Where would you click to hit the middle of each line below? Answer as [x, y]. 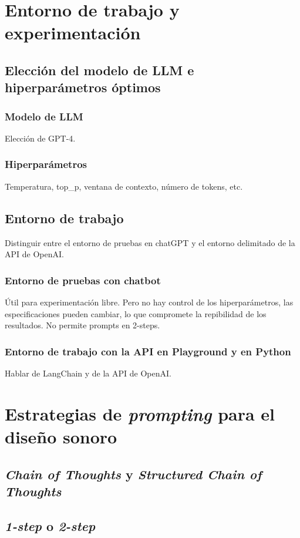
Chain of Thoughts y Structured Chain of [133, 474]
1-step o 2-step [50, 525]
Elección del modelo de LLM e [100, 70]
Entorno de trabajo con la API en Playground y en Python [148, 351]
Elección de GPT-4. [40, 138]
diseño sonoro [61, 436]
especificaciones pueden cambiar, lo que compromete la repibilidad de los [136, 313]
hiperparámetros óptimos [83, 87]
